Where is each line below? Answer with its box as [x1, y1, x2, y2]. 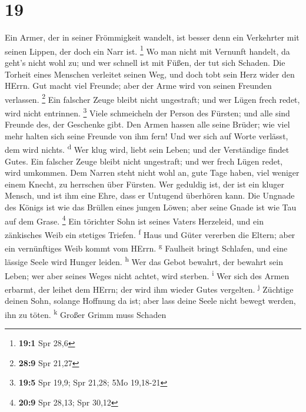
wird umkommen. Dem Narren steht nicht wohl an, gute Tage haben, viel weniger [5, 166, 300, 179]
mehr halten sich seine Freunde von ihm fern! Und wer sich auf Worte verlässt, [5, 129, 288, 142]
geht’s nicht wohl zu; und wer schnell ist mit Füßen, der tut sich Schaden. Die [5, 56, 285, 68]
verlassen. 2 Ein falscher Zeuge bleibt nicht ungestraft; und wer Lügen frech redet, [5, 91, 300, 105]
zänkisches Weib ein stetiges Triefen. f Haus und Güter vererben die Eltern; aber [5, 226, 295, 240]
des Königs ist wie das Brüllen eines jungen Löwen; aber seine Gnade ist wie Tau [5, 201, 297, 213]
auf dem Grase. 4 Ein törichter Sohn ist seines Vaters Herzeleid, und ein [5, 213, 264, 227]
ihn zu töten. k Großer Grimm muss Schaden [5, 306, 167, 320]
